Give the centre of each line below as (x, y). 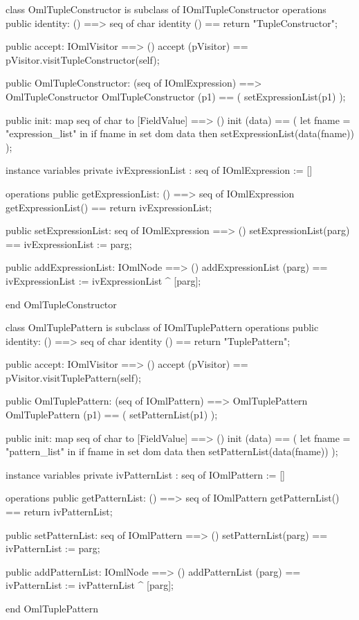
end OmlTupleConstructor (61, 304)
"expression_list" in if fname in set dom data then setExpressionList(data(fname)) (180, 133)
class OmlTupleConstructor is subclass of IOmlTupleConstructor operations (166, 9)
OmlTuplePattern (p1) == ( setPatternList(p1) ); (112, 415)
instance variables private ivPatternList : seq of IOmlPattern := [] (145, 474)
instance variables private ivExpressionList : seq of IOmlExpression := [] (159, 170)
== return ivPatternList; (59, 512)
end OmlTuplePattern (52, 608)
